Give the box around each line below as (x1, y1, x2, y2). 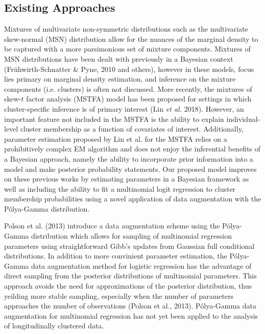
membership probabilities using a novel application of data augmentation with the (4, 193, 261, 204)
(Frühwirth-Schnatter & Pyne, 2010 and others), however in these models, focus (4, 63, 254, 74)
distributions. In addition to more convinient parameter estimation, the (4, 250, 227, 261)
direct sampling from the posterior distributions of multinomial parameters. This (4, 270, 257, 281)
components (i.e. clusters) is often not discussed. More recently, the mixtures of (4, 83, 252, 94)
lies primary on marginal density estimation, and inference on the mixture (4, 73, 236, 84)
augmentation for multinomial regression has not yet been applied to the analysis (4, 310, 258, 321)
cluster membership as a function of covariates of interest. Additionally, (20, 123, 244, 134)
